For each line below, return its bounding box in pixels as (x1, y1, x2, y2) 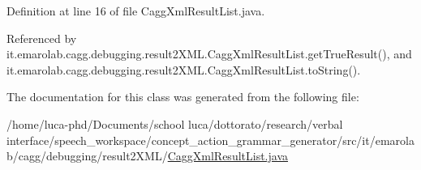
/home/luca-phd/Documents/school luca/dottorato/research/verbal (6, 115, 343, 132)
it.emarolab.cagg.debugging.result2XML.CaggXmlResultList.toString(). (6, 61, 361, 78)
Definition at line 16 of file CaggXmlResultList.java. (6, 2, 265, 19)
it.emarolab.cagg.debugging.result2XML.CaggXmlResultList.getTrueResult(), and (6, 45, 412, 62)
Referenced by (6, 29, 77, 46)
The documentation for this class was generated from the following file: (6, 88, 359, 105)
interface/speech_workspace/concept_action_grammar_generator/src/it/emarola (6, 131, 415, 148)
